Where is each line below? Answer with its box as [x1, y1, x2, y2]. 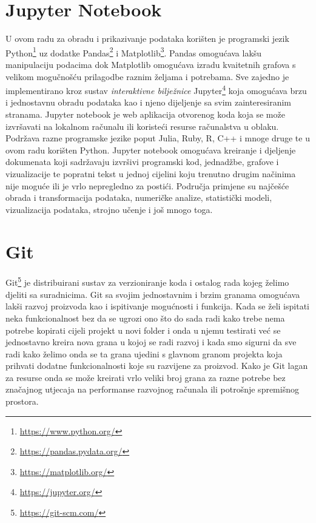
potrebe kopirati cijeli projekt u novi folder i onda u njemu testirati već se [5, 323, 281, 336]
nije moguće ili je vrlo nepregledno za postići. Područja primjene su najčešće [5, 179, 289, 192]
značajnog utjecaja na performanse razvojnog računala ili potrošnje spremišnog [5, 383, 299, 396]
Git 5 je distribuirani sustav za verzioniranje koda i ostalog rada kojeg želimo [5, 274, 289, 289]
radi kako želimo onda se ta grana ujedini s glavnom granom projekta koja [5, 347, 283, 360]
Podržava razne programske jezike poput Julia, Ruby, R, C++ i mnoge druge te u [5, 132, 310, 144]
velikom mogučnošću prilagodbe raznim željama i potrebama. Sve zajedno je [5, 70, 289, 83]
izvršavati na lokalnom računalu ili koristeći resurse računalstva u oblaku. [5, 120, 279, 132]
